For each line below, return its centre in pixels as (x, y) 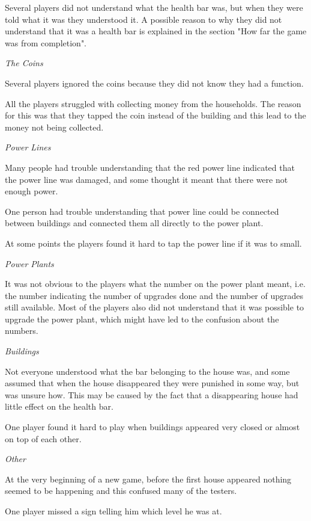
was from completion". (46, 42)
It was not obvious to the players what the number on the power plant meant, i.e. (155, 284)
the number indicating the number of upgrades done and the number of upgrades (154, 295)
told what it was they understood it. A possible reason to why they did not (143, 19)
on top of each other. (43, 438)
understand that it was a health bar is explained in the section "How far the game (156, 31)
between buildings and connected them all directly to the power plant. (134, 223)
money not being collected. (54, 127)
